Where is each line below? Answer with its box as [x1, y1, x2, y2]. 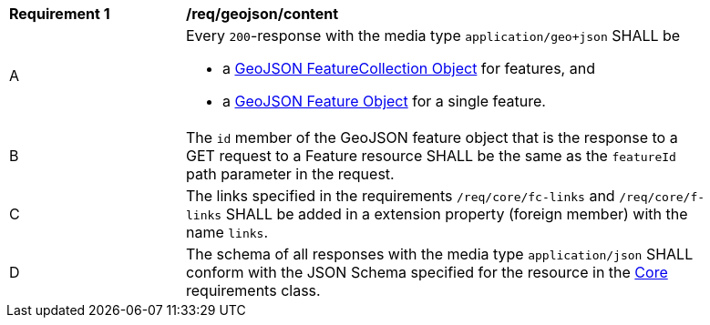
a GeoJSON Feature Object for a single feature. [222, 92, 546, 110]
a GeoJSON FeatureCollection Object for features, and [222, 59, 595, 77]
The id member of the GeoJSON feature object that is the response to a [186, 128, 678, 147]
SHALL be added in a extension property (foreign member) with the [225, 205, 688, 223]
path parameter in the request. [186, 165, 395, 183]
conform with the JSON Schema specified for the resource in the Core [186, 263, 668, 281]
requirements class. [186, 281, 321, 300]
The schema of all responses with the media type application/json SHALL [186, 245, 694, 263]
